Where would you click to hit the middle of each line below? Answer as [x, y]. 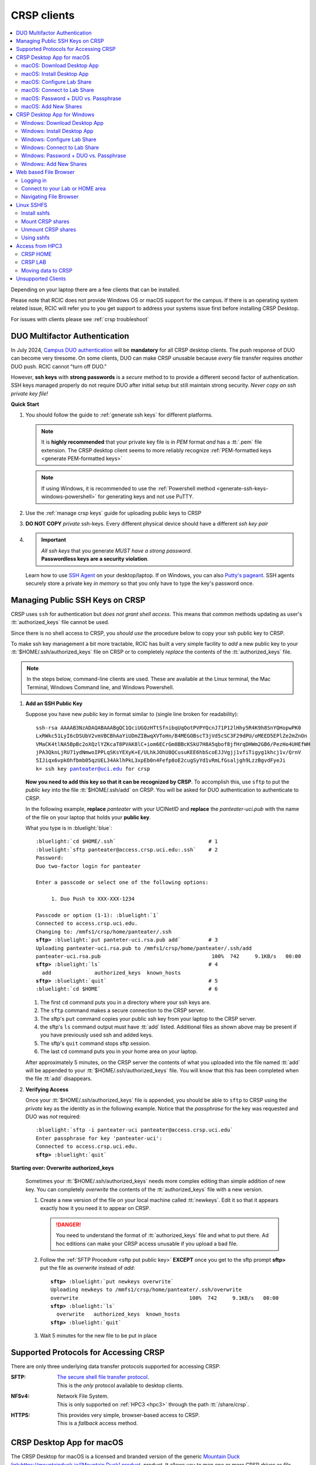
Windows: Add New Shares [54, 163]
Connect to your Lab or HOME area [64, 188]
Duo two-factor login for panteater [88, 866]
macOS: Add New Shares [52, 107]
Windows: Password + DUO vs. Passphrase [74, 156]
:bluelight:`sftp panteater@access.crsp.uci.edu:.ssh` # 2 [127, 849]
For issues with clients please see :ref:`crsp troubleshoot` [80, 319]
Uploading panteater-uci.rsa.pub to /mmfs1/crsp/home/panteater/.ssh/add [144, 948]
